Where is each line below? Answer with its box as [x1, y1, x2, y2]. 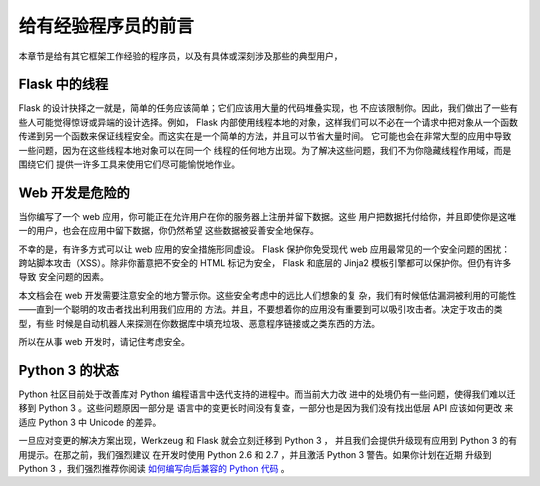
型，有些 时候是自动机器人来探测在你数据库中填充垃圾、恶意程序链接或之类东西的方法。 [18, 317, 380, 329]
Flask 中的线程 [18, 76, 109, 93]
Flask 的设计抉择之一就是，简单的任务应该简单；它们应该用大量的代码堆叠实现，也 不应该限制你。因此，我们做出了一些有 [18, 102, 519, 114]
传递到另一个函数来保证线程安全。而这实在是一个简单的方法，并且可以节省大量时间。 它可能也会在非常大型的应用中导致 [18, 130, 512, 142]
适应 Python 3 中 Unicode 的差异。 [18, 416, 162, 428]
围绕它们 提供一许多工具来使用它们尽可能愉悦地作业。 [18, 158, 240, 170]
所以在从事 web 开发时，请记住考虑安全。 [18, 336, 190, 348]
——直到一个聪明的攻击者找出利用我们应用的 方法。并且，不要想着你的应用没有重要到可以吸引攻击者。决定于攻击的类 [18, 303, 503, 315]
